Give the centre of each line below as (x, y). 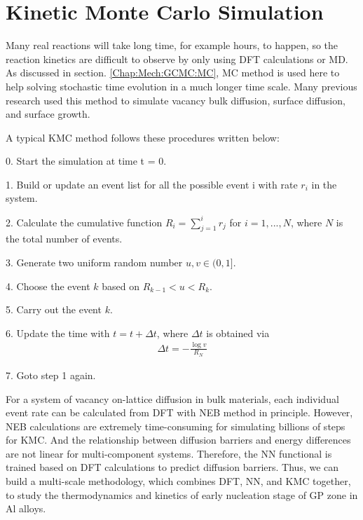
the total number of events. (64, 239)
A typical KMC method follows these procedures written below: (143, 137)
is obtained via (238, 333)
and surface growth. (48, 114)
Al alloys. (26, 508)
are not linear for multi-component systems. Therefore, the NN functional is (169, 453)
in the (324, 184)
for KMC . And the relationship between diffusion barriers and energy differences (178, 440)
